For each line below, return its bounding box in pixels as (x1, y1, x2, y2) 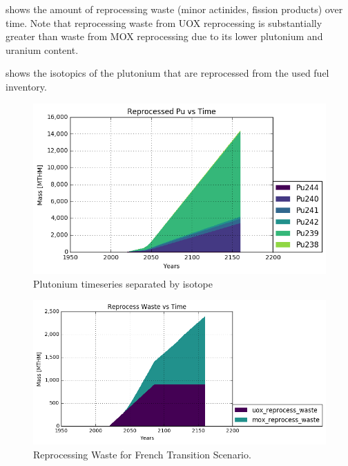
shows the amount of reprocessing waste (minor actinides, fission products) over (6, 2, 343, 16)
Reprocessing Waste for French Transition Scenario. (33, 447, 251, 461)
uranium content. (6, 42, 79, 57)
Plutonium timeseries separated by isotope (33, 276, 213, 290)
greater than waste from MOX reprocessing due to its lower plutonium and (6, 29, 323, 44)
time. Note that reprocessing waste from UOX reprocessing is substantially (6, 15, 322, 30)
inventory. (6, 79, 47, 93)
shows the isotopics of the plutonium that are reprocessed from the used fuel (6, 66, 329, 80)
